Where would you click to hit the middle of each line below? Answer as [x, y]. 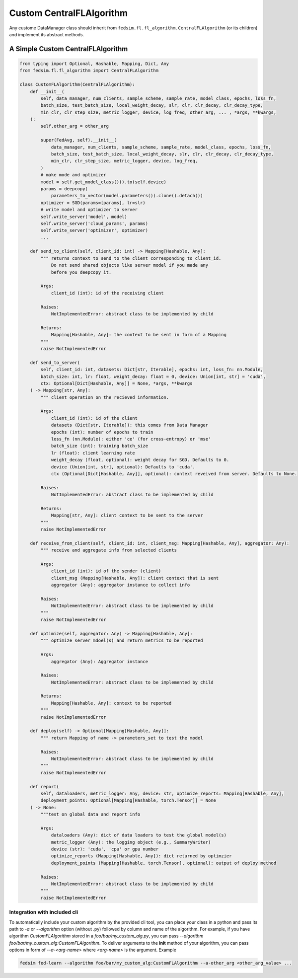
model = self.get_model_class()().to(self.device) [103, 182]
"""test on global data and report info [90, 814]
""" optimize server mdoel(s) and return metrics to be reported [122, 640]
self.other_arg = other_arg [75, 126]
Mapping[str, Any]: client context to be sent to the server [127, 516]
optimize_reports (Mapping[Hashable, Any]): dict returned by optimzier [141, 856]
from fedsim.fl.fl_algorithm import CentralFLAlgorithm [89, 71]
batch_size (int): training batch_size [100, 446]
